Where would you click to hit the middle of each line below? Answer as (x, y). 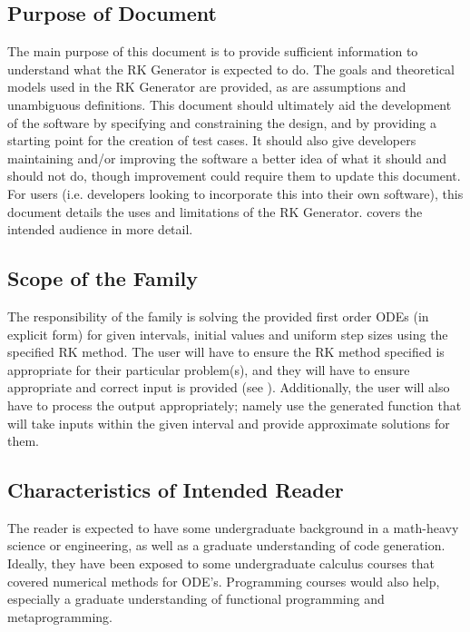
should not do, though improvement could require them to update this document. (234, 176)
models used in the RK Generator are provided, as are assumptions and (207, 87)
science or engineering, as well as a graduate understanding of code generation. (226, 545)
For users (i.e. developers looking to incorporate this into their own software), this (235, 193)
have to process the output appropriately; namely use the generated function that (235, 405)
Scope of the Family (103, 278)
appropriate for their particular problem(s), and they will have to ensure (209, 369)
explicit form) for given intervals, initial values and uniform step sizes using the (228, 334)
